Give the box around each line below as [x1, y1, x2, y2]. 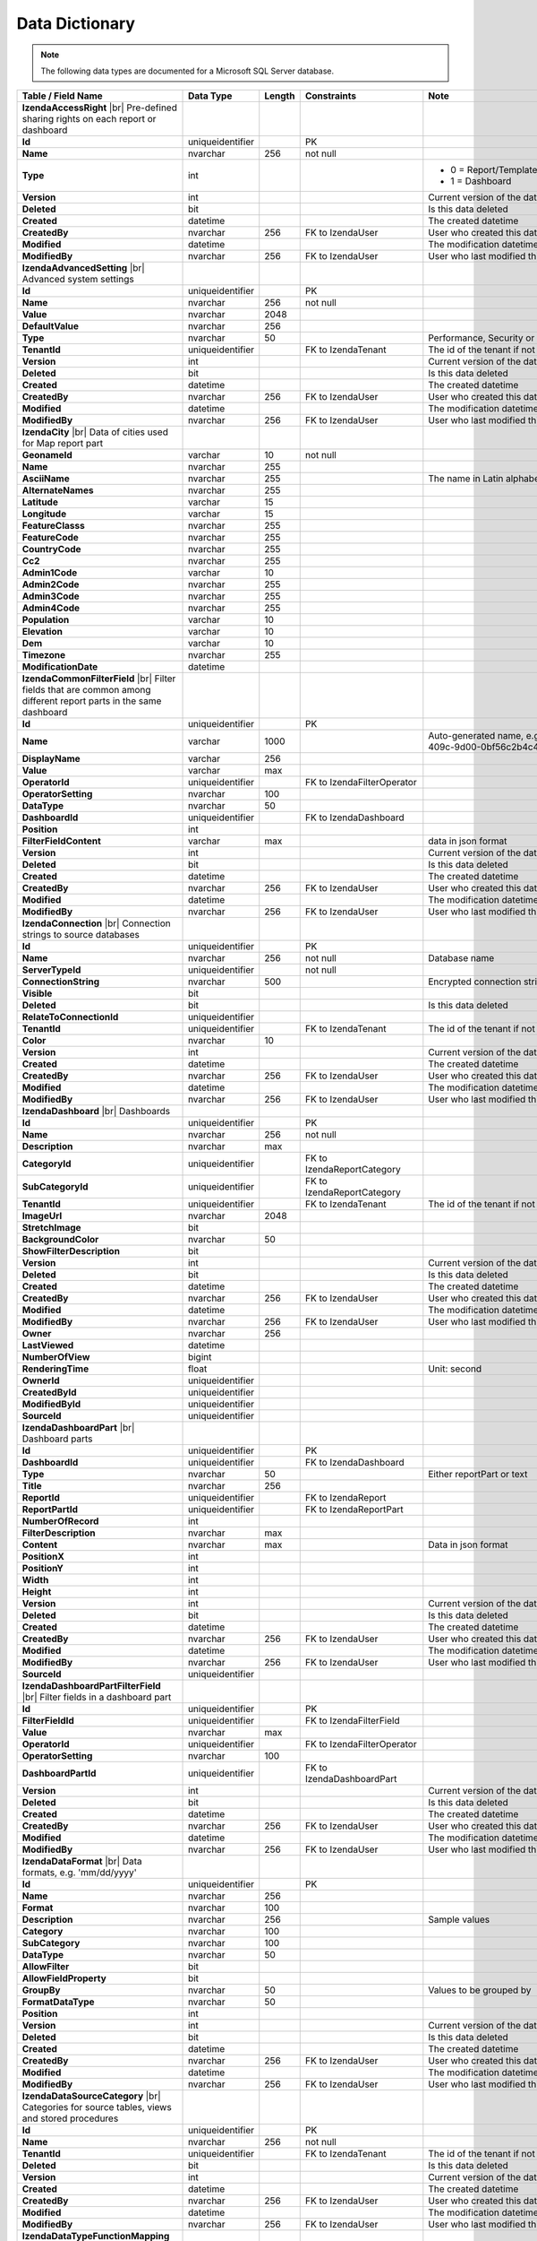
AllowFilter [21, 1960, 70, 1973]
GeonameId [21, 449, 73, 462]
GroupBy [21, 1984, 61, 1996]
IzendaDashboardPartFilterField [21, 1680, 161, 1692]
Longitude [21, 507, 67, 520]
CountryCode [21, 543, 81, 556]
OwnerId [21, 1374, 60, 1387]
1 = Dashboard [450, 175, 512, 187]
